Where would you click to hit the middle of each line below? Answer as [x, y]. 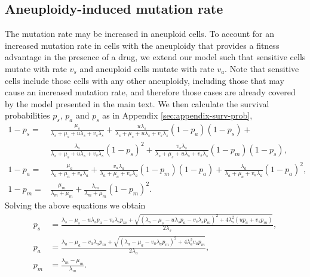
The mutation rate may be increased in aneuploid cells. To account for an [139, 34]
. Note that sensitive [262, 68]
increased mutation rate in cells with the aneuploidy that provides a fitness [142, 45]
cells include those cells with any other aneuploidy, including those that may [145, 80]
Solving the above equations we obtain [75, 205]
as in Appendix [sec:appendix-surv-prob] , [177, 115]
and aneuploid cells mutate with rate [147, 68]
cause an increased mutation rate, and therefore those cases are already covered [150, 92]
